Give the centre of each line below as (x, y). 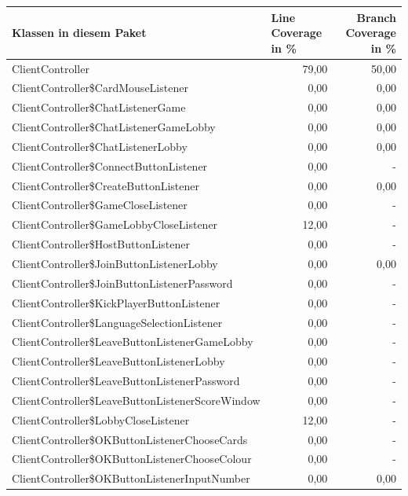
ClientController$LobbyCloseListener (101, 419)
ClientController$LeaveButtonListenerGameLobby (133, 342)
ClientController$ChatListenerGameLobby (114, 127)
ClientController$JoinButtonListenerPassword (122, 283)
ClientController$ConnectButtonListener (110, 165)
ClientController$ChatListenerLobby (100, 146)
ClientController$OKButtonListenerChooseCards (130, 439)
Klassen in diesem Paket (79, 33)
